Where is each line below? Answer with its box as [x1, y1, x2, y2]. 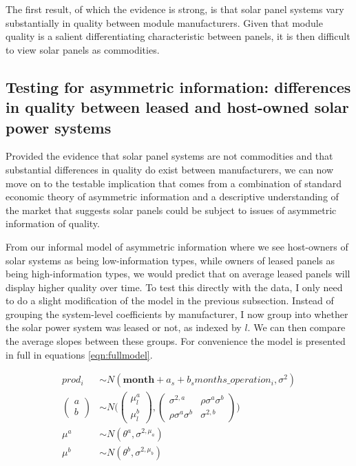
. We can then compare [247, 320, 346, 335]
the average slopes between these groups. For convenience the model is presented [6, 334, 346, 348]
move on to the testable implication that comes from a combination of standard [6, 176, 342, 190]
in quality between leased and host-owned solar [6, 96, 349, 118]
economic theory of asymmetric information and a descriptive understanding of [6, 189, 339, 204]
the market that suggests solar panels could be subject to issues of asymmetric [6, 202, 337, 217]
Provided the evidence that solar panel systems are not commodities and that [6, 149, 333, 163]
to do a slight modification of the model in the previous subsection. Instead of [6, 293, 334, 308]
